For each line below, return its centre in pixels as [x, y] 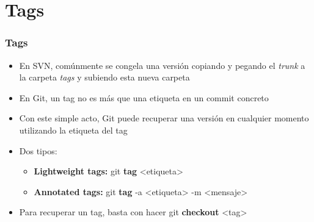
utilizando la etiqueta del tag [73, 130]
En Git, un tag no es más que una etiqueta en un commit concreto [144, 97]
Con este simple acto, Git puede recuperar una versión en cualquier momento [164, 118]
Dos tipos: [38, 150]
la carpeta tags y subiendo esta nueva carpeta [104, 77]
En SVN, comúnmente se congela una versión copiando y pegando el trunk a [162, 65]
